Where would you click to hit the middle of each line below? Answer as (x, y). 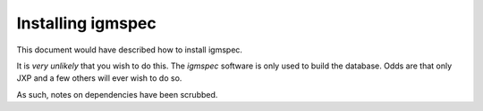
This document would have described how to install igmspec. (130, 50)
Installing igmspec (86, 23)
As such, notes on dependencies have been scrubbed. (117, 94)
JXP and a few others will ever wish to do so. (99, 78)
